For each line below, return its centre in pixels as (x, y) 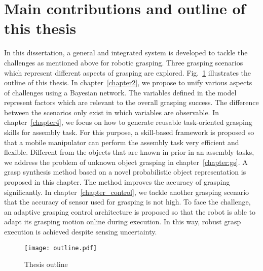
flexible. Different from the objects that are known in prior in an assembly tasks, (129, 152)
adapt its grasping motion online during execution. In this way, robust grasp (123, 222)
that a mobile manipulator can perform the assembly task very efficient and (122, 142)
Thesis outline (46, 264)
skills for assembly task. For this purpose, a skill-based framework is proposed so (129, 132)
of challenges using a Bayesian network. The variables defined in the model (120, 92)
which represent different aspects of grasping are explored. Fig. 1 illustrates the (128, 72)
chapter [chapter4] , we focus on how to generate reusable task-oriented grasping (128, 122)
